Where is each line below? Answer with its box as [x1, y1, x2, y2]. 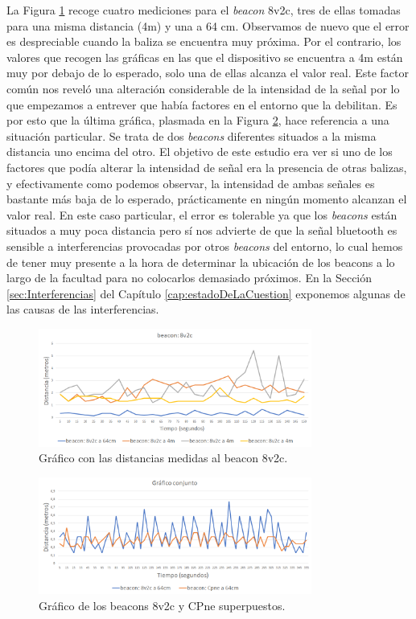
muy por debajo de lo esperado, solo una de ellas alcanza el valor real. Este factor [6, 64, 410, 81]
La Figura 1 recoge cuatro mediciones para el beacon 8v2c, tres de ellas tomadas [6, 2, 401, 18]
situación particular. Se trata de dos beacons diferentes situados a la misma [6, 127, 377, 144]
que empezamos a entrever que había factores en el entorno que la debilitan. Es [6, 96, 397, 113]
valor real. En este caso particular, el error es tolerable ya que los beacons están [6, 206, 397, 223]
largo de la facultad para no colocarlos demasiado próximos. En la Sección [6, 269, 373, 286]
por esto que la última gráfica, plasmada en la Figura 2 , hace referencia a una [6, 112, 389, 129]
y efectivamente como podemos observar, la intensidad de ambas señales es [6, 174, 375, 191]
